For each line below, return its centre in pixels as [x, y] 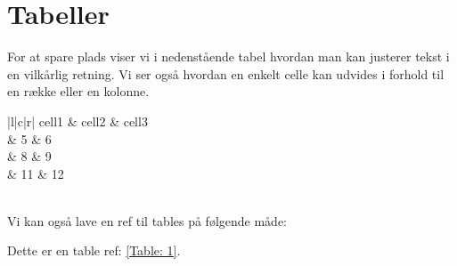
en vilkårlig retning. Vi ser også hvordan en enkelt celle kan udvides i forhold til [226, 73]
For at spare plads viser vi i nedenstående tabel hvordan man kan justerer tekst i [228, 56]
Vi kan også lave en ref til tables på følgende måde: [147, 220]
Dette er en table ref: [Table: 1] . [94, 250]
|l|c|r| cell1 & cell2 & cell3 [78, 121]
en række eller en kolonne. [78, 91]
